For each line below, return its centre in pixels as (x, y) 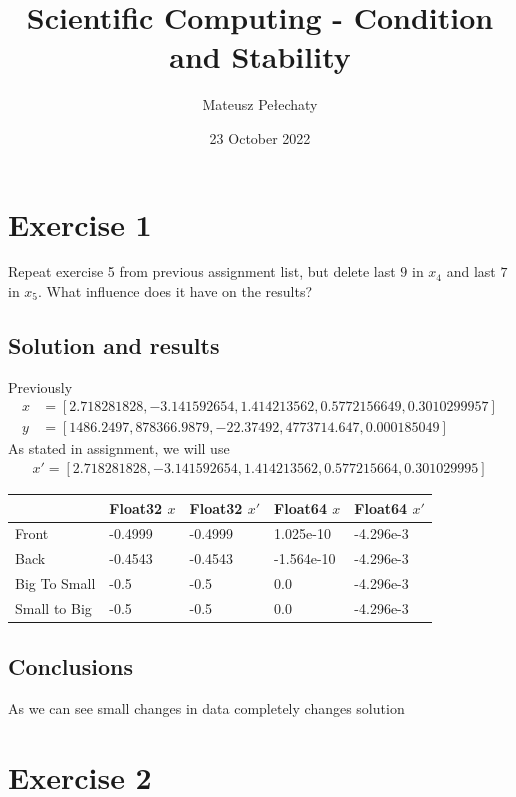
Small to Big (53, 607)
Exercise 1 (80, 223)
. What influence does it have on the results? (175, 291)
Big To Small (55, 583)
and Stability (260, 56)
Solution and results (114, 345)
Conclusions (71, 666)
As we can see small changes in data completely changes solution (206, 708)
